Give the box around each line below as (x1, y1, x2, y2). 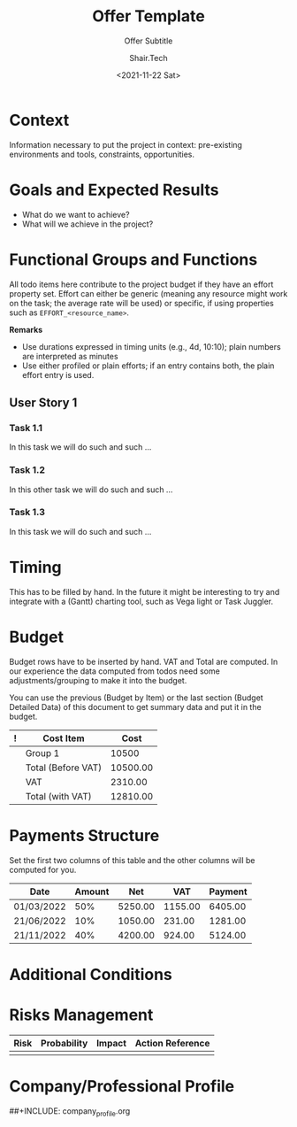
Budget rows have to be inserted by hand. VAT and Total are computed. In (9, 656, 278, 667)
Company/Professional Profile (9, 1076, 235, 1096)
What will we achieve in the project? (21, 219, 154, 229)
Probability (41, 1037, 88, 1049)
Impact (95, 1037, 126, 1049)
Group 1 (25, 746, 60, 759)
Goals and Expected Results (9, 180, 219, 200)
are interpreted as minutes (21, 351, 118, 361)
